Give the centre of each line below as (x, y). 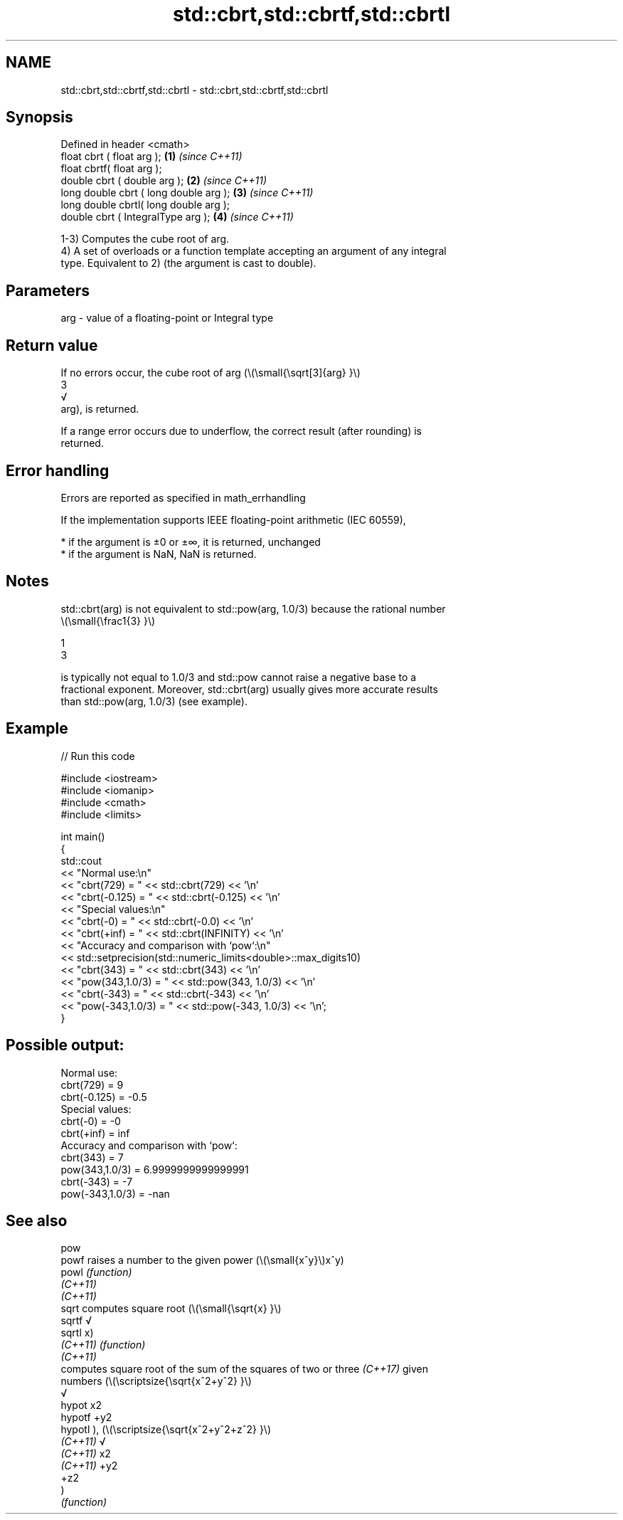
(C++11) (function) (103, 1345)
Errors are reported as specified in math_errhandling (183, 497)
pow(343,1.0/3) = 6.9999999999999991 (155, 1169)
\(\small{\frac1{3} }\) (108, 621)
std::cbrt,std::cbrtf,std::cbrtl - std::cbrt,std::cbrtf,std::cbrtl (195, 90)
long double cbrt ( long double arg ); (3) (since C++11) (187, 193)
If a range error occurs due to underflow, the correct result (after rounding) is (241, 431)
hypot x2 (81, 1405)
